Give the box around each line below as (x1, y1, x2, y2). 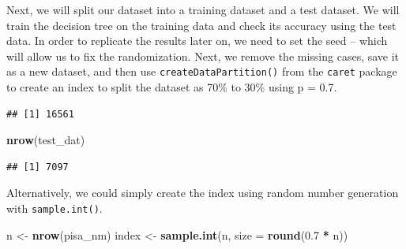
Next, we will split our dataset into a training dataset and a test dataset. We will (6, 2, 400, 17)
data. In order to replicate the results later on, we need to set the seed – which (6, 32, 388, 49)
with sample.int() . (6, 200, 103, 216)
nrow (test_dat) (6, 132, 85, 148)
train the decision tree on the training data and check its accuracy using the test (6, 17, 397, 33)
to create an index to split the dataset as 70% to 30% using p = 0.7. (6, 79, 337, 95)
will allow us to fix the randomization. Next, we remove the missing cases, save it (6, 47, 400, 64)
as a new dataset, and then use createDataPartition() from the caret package (6, 63, 397, 80)
